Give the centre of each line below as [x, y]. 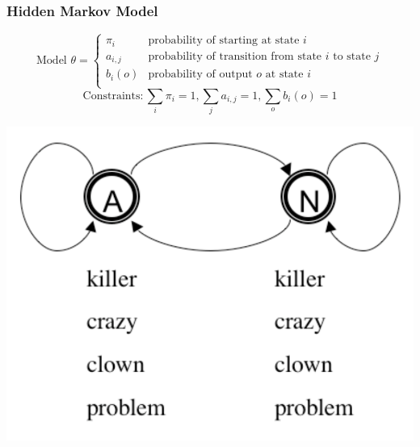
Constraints [111, 96]
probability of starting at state [224, 41]
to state [352, 56]
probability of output [200, 75]
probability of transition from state [235, 56]
